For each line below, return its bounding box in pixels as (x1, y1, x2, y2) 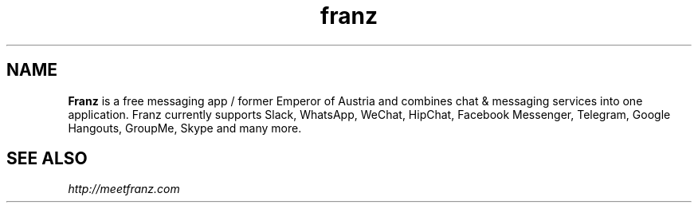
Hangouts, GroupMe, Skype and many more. (68, 120, 302, 135)
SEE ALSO (6, 148, 88, 169)
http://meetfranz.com (68, 182, 180, 196)
